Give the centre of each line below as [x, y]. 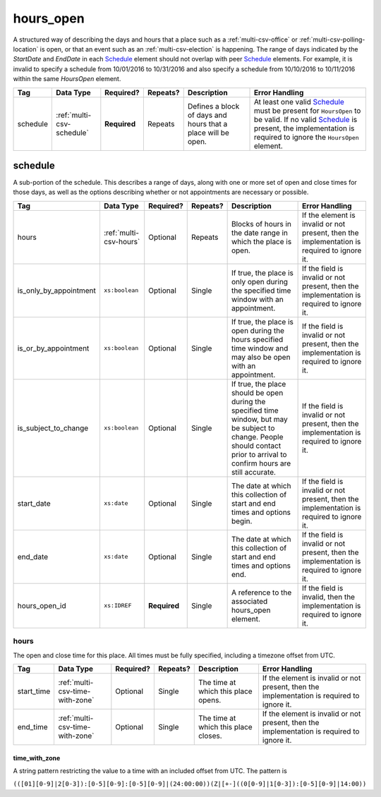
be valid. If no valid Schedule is [306, 119]
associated [249, 601]
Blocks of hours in [261, 224]
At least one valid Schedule [299, 102]
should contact [256, 446]
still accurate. [254, 472]
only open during [260, 281]
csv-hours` [122, 241]
